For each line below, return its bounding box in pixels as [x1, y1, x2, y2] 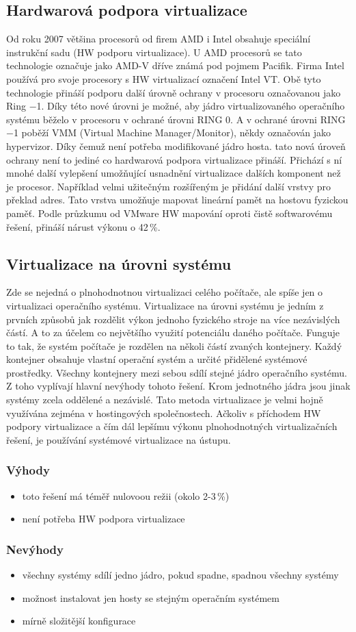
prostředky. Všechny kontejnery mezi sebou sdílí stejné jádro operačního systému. [6, 365, 347, 379]
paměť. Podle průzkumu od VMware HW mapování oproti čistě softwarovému [6, 205, 333, 220]
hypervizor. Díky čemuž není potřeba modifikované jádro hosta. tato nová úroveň [6, 138, 346, 153]
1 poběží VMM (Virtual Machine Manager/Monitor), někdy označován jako [13, 125, 331, 140]
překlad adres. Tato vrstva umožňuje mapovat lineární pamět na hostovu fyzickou [6, 192, 348, 207]
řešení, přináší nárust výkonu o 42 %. [6, 219, 161, 233]
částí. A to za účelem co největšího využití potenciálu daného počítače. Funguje [6, 325, 340, 340]
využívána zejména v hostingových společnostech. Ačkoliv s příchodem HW [6, 405, 321, 420]
